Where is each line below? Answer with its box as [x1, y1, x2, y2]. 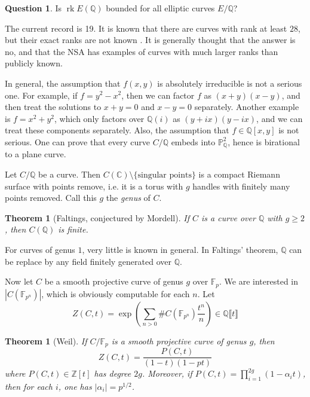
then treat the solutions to [5, 100, 102, 113]
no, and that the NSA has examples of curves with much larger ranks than [5, 45, 278, 57]
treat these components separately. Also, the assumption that [5, 124, 229, 136]
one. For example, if [5, 88, 78, 101]
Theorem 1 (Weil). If [5, 334, 87, 347]
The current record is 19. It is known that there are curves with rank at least [5, 22, 287, 34]
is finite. [58, 223, 88, 236]
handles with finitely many [192, 179, 290, 192]
